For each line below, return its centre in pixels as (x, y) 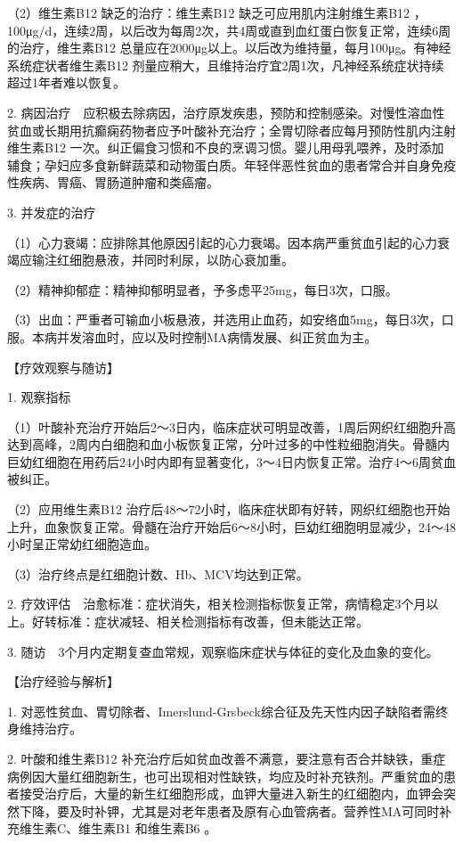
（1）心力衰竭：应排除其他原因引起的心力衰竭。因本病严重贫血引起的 (210, 242)
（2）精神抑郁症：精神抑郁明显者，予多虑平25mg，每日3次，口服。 (203, 289)
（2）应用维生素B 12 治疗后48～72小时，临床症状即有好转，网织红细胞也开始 (229, 509)
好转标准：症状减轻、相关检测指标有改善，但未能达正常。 (200, 622)
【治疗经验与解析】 (63, 681)
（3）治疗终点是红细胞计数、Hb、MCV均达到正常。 (158, 573)
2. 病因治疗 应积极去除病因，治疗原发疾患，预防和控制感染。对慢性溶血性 (226, 112)
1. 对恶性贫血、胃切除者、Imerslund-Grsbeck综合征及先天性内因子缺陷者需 (221, 711)
